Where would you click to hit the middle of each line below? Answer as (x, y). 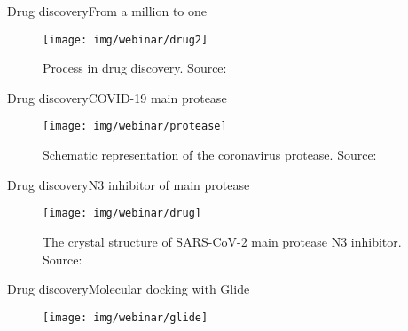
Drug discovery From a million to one (107, 11)
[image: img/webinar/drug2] (126, 39)
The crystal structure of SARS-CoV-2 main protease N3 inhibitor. (222, 241)
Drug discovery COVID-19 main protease (117, 97)
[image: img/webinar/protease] (135, 126)
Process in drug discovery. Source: (135, 68)
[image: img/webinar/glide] (126, 317)
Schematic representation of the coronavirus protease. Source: (210, 155)
